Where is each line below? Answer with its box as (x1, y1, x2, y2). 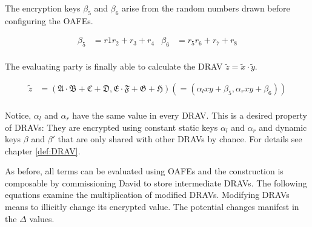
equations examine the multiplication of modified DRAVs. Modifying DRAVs (5, 188, 290, 201)
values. (29, 212, 55, 225)
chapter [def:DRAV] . (5, 144, 81, 157)
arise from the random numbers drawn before (122, 2, 290, 14)
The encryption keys (5, 2, 81, 14)
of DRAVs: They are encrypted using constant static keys (5, 120, 218, 133)
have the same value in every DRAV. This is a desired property (72, 108, 307, 121)
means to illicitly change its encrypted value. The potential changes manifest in (5, 200, 299, 213)
